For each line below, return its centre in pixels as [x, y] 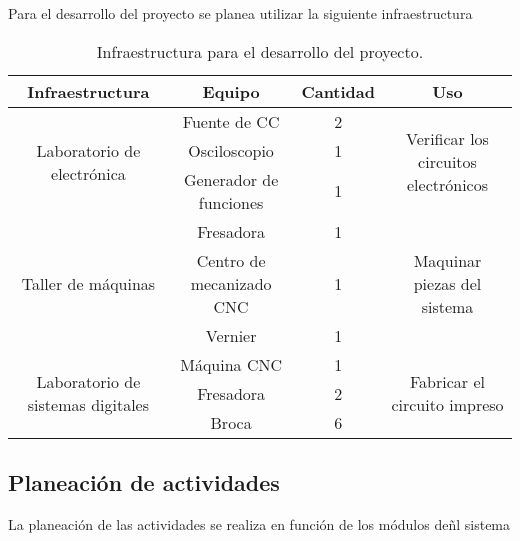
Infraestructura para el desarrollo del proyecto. [260, 51]
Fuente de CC [231, 121]
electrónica [88, 173]
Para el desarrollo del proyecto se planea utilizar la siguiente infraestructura [240, 13]
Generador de [231, 179]
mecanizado [231, 283]
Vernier [231, 335]
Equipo [231, 91]
